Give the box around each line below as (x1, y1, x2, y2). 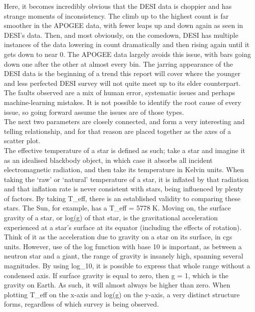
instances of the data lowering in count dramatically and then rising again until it (4, 39, 250, 50)
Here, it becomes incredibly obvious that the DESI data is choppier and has (4, 1, 232, 11)
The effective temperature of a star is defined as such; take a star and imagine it (4, 145, 246, 155)
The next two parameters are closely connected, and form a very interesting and (4, 116, 245, 127)
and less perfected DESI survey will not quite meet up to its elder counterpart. (4, 78, 241, 88)
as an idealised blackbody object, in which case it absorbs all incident (4, 155, 213, 165)
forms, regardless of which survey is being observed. (4, 299, 159, 309)
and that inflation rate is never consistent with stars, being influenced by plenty (4, 183, 244, 194)
